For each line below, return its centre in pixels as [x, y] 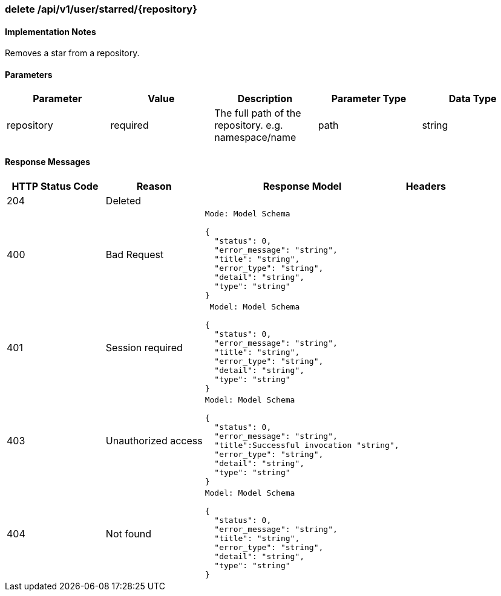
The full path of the [258, 113]
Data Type [473, 99]
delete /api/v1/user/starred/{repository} [101, 9]
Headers [426, 186]
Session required [144, 347]
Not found [128, 533]
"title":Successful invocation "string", [307, 445]
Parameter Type [369, 99]
